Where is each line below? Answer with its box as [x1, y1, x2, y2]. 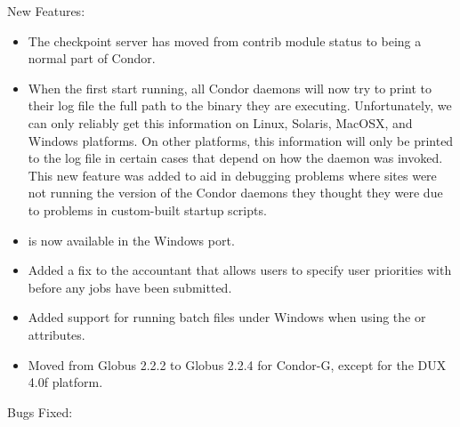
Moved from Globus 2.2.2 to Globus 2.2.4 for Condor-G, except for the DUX [28, 355, 447, 374]
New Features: [7, 2, 85, 20]
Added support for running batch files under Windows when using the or [28, 308, 426, 326]
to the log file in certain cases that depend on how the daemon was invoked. [28, 149, 443, 167]
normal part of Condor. [28, 49, 156, 68]
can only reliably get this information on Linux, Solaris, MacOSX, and [28, 113, 413, 132]
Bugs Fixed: [7, 402, 73, 421]
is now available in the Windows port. [28, 230, 235, 249]
